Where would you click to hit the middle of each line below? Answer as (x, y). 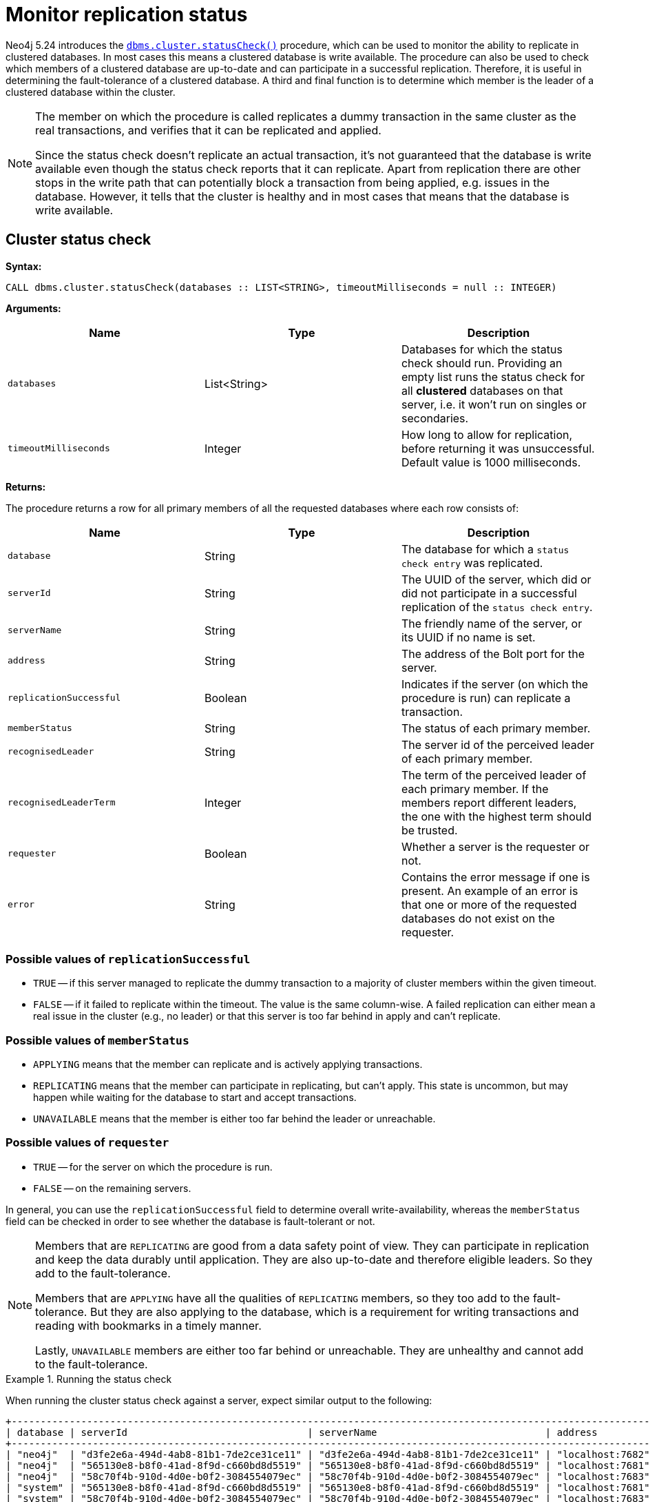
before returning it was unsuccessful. (498, 448)
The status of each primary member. (496, 728)
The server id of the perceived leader (497, 744)
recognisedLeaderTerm (62, 803)
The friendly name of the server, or (492, 623)
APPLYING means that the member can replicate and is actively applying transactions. (228, 1064)
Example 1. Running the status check (89, 1379)
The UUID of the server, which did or (496, 579)
